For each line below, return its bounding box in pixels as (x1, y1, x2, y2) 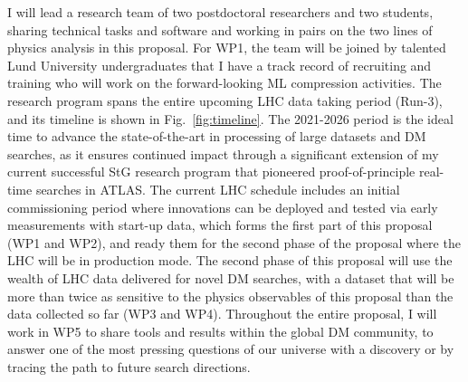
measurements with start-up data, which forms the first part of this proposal (7, 215, 433, 234)
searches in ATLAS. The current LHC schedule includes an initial (35, 179, 400, 198)
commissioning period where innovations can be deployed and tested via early (7, 197, 438, 216)
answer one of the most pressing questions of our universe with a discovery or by (7, 339, 454, 358)
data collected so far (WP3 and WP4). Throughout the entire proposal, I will (7, 304, 437, 323)
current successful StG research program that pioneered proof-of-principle (7, 162, 415, 181)
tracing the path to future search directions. (7, 357, 251, 376)
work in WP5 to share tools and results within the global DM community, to (7, 321, 434, 340)
